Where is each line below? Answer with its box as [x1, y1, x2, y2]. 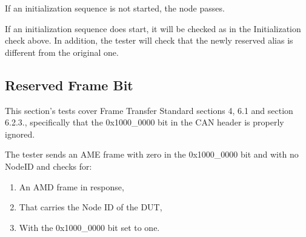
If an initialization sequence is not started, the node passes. [5, 2, 225, 14]
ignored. [5, 127, 35, 140]
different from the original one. [5, 45, 119, 58]
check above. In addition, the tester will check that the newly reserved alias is [5, 34, 293, 47]
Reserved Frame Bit [5, 75, 133, 94]
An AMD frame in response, [19, 180, 124, 193]
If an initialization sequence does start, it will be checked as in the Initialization [5, 22, 301, 35]
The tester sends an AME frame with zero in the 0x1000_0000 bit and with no [5, 148, 299, 161]
